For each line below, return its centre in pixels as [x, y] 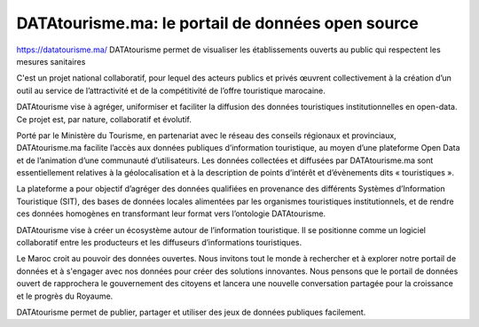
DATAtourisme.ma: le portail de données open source [217, 23]
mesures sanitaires [51, 61]
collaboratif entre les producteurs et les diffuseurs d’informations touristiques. [159, 243]
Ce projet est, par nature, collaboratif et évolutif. [104, 119]
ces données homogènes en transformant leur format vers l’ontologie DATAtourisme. [171, 214]
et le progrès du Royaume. [65, 296]
